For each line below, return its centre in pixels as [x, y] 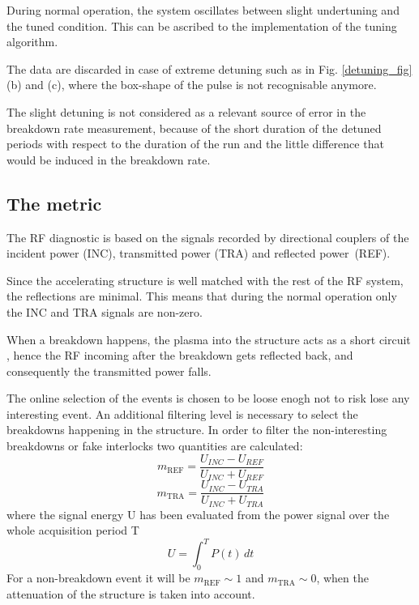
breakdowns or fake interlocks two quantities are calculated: [155, 446]
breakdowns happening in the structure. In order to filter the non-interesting [197, 430]
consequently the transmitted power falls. [109, 371]
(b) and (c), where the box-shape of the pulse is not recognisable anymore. [192, 85]
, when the [342, 578]
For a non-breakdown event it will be [98, 578]
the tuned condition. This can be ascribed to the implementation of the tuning [202, 26]
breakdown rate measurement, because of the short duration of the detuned [194, 128]
